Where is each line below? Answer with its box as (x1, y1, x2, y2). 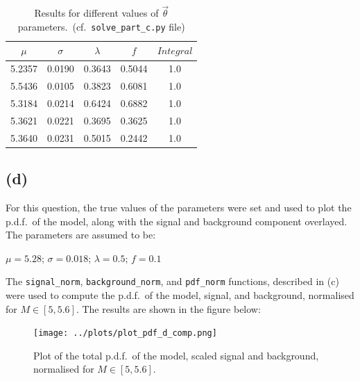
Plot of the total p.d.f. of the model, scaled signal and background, (33, 348, 319, 362)
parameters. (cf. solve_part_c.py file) (17, 19, 185, 33)
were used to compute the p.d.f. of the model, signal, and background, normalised (6, 288, 354, 302)
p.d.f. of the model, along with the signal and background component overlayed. (6, 213, 348, 228)
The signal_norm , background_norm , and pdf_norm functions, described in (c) (6, 274, 339, 289)
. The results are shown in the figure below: (76, 301, 261, 316)
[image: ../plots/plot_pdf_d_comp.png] (33, 328, 217, 339)
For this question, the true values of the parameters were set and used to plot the (6, 200, 352, 214)
